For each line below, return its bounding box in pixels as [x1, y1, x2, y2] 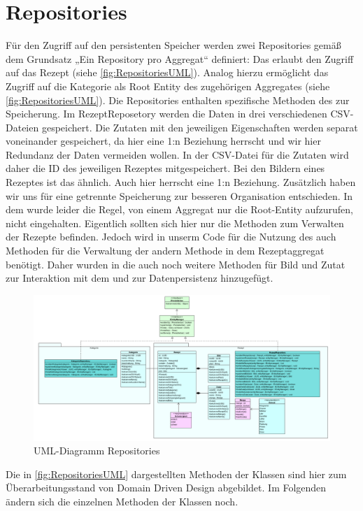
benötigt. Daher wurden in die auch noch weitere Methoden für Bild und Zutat [6, 257, 346, 271]
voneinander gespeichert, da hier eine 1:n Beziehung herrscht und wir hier [6, 134, 321, 148]
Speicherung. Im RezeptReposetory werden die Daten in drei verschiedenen [6, 106, 327, 121]
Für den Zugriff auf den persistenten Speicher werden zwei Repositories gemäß [6, 38, 341, 52]
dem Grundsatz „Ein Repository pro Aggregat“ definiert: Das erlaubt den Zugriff [6, 51, 354, 66]
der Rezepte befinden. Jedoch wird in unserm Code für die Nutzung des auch [6, 229, 336, 244]
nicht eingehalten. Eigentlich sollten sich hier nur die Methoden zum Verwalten [6, 215, 344, 230]
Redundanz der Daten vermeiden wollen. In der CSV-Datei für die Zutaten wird [6, 147, 349, 161]
